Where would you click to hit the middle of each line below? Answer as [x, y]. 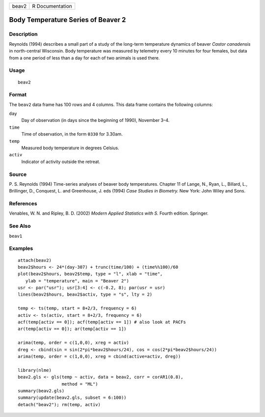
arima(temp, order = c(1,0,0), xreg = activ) [74, 343]
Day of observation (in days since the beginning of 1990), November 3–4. [95, 120]
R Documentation [52, 6]
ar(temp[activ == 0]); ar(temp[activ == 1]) [72, 329]
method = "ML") [80, 384]
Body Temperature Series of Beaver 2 [67, 20]
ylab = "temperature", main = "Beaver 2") [77, 281]
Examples [21, 249]
